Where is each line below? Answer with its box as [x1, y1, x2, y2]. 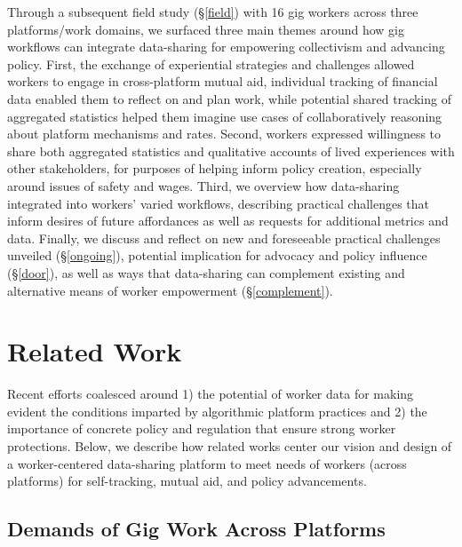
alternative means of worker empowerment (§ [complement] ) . [7, 281, 333, 299]
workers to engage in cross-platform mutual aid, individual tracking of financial [7, 72, 438, 91]
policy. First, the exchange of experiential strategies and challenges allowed [7, 54, 415, 73]
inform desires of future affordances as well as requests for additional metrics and [7, 211, 449, 230]
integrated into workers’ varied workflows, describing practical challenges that [7, 194, 430, 212]
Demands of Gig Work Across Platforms [7, 515, 386, 543]
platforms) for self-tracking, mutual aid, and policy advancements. [7, 472, 367, 490]
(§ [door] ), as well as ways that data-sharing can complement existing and [7, 263, 405, 281]
